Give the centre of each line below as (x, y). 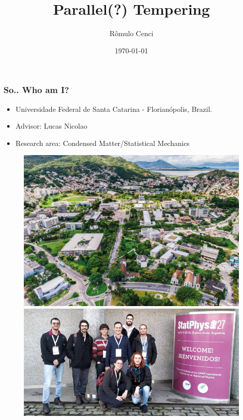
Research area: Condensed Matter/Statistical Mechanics (102, 143)
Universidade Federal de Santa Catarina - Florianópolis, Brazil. (114, 109)
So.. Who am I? (37, 90)
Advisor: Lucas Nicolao (51, 126)
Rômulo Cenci (131, 33)
